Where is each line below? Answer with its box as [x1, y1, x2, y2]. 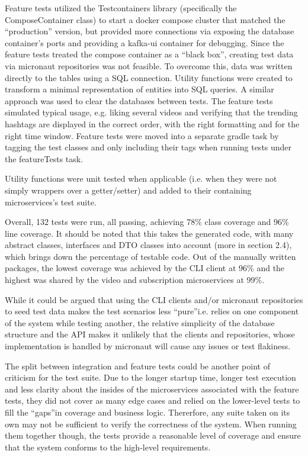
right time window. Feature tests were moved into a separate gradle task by [5, 129, 279, 141]
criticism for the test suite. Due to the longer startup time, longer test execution [5, 371, 296, 384]
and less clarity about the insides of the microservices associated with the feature [5, 382, 299, 395]
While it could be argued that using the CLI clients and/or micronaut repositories [5, 293, 303, 305]
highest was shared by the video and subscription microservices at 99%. [5, 273, 265, 286]
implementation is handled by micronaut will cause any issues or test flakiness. [5, 340, 291, 352]
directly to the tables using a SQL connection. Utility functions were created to [5, 71, 293, 83]
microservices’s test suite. [5, 195, 97, 208]
